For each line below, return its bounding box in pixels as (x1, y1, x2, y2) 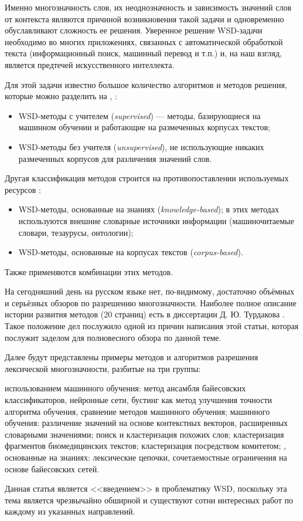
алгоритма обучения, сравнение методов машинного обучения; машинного (5, 405, 270, 417)
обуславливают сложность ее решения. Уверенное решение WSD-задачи (5, 24, 263, 36)
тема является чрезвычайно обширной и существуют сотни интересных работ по (5, 493, 293, 506)
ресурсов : (5, 183, 41, 195)
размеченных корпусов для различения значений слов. (18, 152, 212, 164)
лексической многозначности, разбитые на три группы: (5, 362, 201, 374)
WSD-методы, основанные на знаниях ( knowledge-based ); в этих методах (18, 203, 279, 215)
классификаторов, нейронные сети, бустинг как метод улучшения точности (5, 394, 272, 406)
